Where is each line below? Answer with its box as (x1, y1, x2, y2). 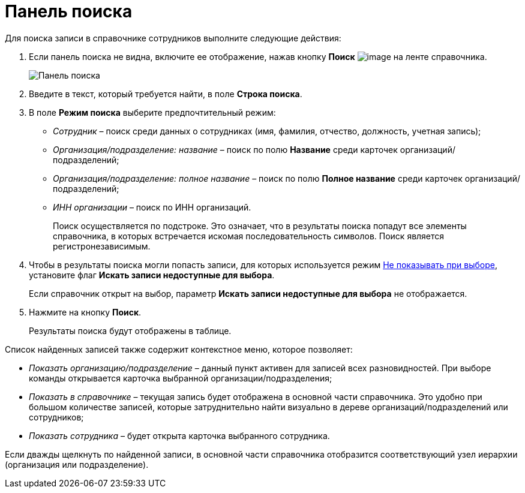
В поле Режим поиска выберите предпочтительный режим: (29, 107, 276, 118)
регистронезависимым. (53, 241, 151, 251)
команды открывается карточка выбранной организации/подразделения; (29, 372, 332, 383)
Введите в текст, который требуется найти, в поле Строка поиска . (29, 88, 302, 99)
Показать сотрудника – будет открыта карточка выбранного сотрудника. (29, 430, 330, 441)
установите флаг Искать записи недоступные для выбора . (29, 269, 275, 280)
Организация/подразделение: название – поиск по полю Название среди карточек (53, 144, 398, 155)
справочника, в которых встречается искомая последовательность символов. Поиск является (53, 230, 445, 241)
